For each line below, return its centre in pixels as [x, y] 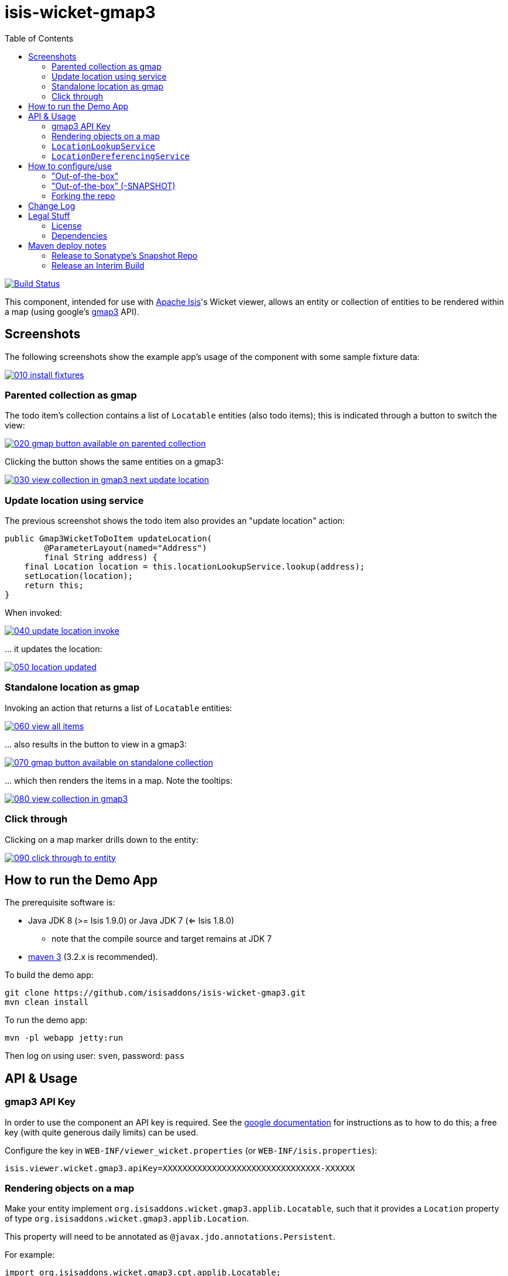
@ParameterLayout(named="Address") [126, 548]
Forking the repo [83, 195]
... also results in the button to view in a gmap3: [96, 744]
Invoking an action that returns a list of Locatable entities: [119, 708]
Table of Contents [39, 38]
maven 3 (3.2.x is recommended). [93, 957]
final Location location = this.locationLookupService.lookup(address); [195, 567]
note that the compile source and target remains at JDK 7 [162, 939]
